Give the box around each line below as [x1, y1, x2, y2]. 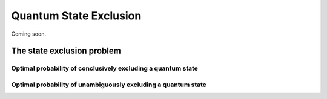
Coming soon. [11, 30, 47, 37]
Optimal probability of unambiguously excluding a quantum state [11, 80, 207, 89]
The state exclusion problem [11, 46, 121, 56]
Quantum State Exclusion [11, 9, 142, 22]
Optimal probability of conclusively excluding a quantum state [11, 64, 198, 72]
